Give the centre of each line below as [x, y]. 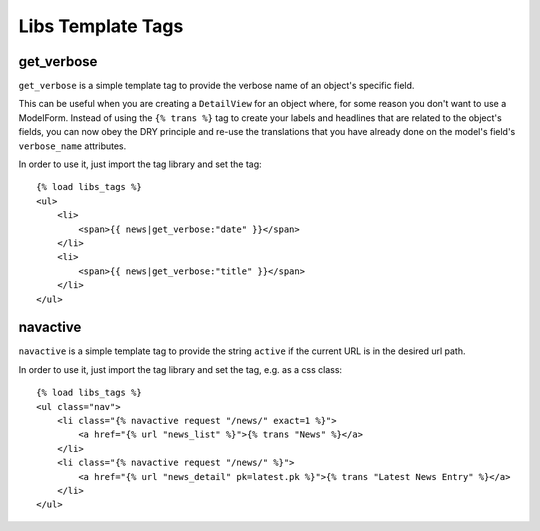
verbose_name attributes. [72, 146]
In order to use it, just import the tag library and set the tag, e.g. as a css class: [180, 369]
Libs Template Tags [101, 26]
